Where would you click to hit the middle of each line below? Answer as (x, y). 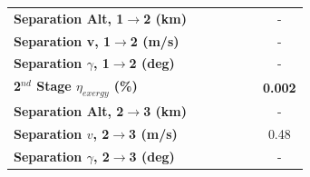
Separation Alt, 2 (69, 111)
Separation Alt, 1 (69, 18)
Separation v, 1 (63, 40)
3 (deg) (152, 157)
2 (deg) (152, 63)
